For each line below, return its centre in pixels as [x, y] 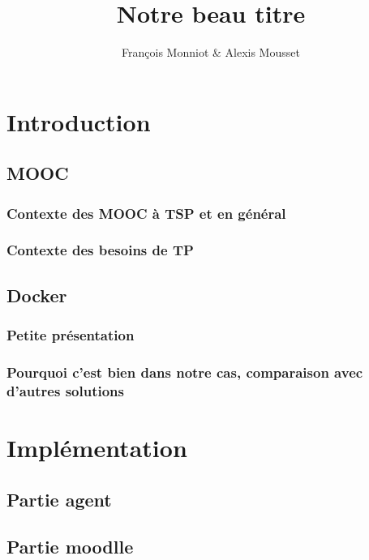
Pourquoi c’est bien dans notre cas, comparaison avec [185, 372]
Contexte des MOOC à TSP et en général [146, 213]
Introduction [79, 121]
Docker [37, 295]
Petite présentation [71, 335]
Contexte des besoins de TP [100, 250]
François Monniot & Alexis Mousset [211, 52]
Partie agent [59, 499]
